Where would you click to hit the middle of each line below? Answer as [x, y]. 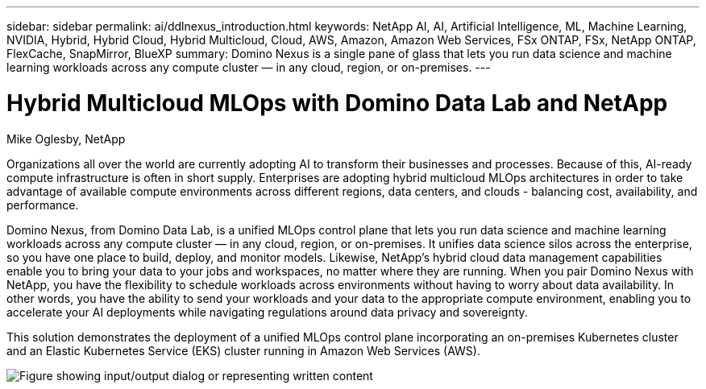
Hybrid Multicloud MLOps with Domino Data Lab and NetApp [337, 103]
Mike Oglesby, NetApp [66, 139]
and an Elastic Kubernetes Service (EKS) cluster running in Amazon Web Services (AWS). [243, 350]
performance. [43, 205]
